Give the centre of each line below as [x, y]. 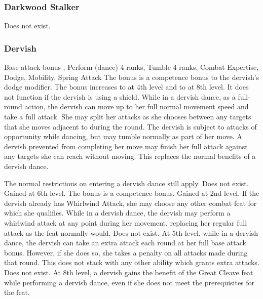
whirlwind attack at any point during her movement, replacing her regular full [126, 222]
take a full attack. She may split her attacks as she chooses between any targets [128, 116]
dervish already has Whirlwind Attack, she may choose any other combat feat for [130, 203]
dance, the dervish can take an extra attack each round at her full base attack [125, 243]
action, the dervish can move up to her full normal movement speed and [137, 106]
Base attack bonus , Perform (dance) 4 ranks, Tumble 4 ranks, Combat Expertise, [131, 67]
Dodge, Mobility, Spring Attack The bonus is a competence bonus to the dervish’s [132, 77]
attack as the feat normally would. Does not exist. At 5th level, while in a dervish [131, 232]
